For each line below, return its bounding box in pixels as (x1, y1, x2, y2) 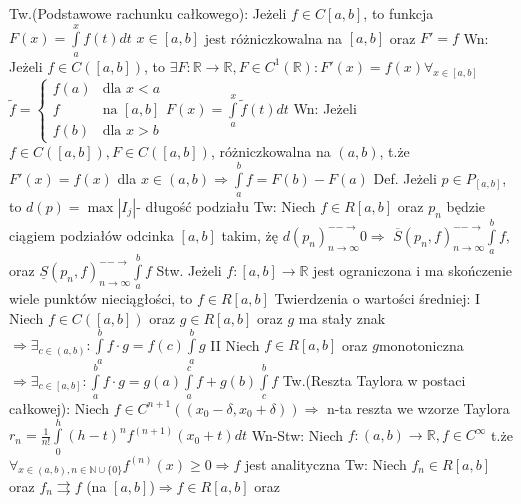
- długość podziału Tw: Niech (136, 196, 316, 216)
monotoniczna (378, 334, 464, 355)
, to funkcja (363, 3, 434, 23)
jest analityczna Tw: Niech (244, 453, 407, 474)
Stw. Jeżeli (156, 259, 222, 280)
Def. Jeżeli (373, 167, 437, 188)
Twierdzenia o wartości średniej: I (274, 288, 481, 309)
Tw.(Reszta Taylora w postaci (282, 369, 466, 390)
